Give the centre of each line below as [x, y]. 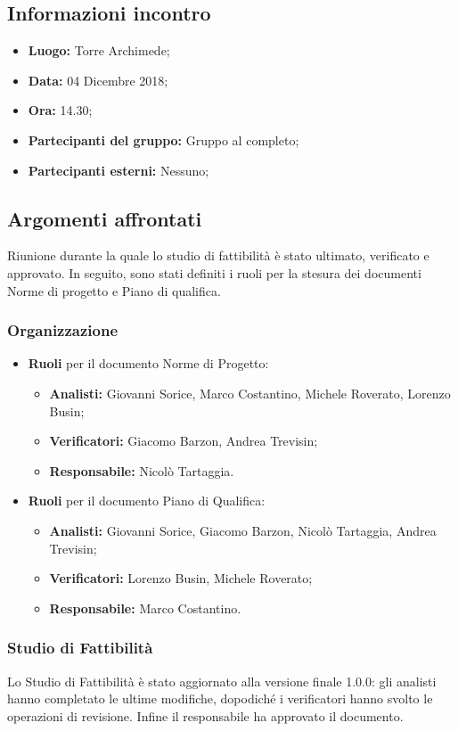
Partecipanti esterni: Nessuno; [119, 170]
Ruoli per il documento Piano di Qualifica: [147, 501]
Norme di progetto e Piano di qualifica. [114, 290]
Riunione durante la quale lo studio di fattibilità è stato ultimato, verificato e [218, 255]
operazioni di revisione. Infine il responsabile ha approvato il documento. [205, 715]
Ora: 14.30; [60, 110]
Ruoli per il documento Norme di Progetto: [148, 363]
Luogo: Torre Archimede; [99, 50]
